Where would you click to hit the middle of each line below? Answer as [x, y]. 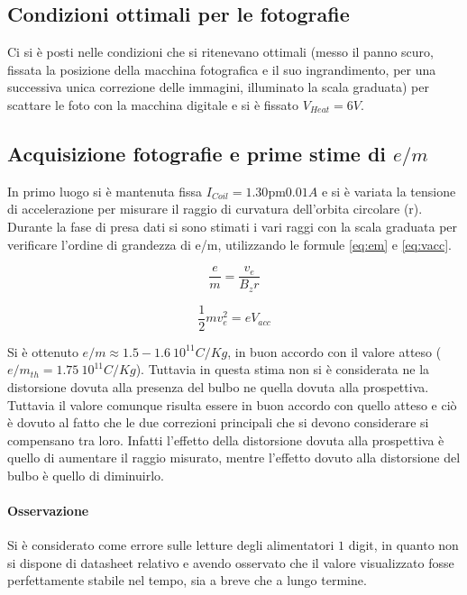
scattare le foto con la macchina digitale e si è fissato [153, 104]
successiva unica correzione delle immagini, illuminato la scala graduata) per [218, 87]
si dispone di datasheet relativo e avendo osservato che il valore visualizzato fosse [231, 562]
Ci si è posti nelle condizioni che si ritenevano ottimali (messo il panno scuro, [221, 52]
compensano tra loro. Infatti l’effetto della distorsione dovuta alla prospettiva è [226, 439]
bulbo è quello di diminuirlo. [86, 475]
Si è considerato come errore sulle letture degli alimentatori [171, 545]
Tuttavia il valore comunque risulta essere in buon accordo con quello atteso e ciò [232, 404]
